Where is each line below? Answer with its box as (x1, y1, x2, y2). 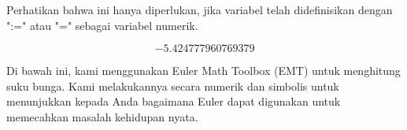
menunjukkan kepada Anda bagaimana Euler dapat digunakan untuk (6, 93, 341, 110)
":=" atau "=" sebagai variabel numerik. (6, 17, 198, 33)
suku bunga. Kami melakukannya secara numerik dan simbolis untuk (6, 77, 339, 94)
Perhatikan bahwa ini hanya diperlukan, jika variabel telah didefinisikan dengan (6, 2, 393, 17)
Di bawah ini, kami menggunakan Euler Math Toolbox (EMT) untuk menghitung (6, 62, 401, 79)
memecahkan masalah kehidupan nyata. (6, 108, 198, 124)
